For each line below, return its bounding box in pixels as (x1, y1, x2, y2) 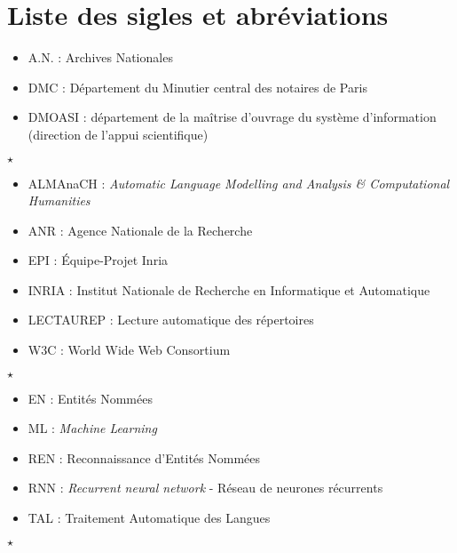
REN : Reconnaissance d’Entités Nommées (28, 448, 261, 467)
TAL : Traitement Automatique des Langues (28, 509, 271, 527)
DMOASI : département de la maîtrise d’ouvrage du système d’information (28, 108, 437, 126)
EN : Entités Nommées (28, 389, 153, 407)
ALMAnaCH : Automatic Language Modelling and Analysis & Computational (28, 173, 450, 192)
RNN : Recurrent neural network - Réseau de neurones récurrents (28, 478, 383, 497)
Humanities (28, 191, 91, 210)
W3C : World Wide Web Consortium (28, 341, 231, 359)
